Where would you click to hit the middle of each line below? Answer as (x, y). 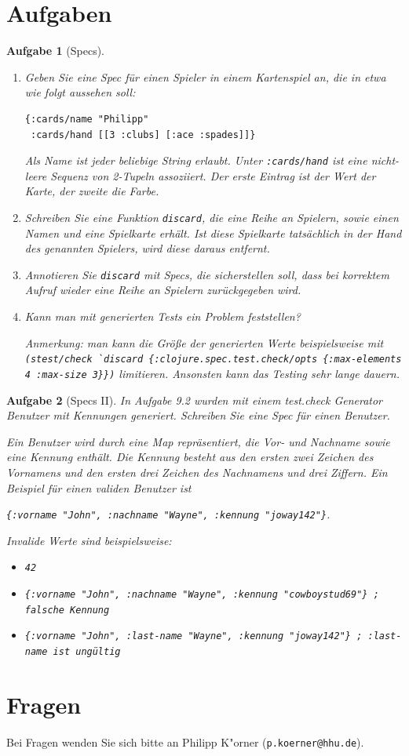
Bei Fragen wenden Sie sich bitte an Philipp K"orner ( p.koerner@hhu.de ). (185, 741)
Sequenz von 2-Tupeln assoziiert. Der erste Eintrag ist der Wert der (213, 175)
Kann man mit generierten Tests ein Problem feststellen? (163, 316)
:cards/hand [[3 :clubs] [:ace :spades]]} (143, 134)
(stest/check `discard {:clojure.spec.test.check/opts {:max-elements (213, 360)
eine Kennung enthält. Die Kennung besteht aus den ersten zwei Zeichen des (190, 457)
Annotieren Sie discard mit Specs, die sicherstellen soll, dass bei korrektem (207, 274)
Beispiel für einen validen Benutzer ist (99, 487)
